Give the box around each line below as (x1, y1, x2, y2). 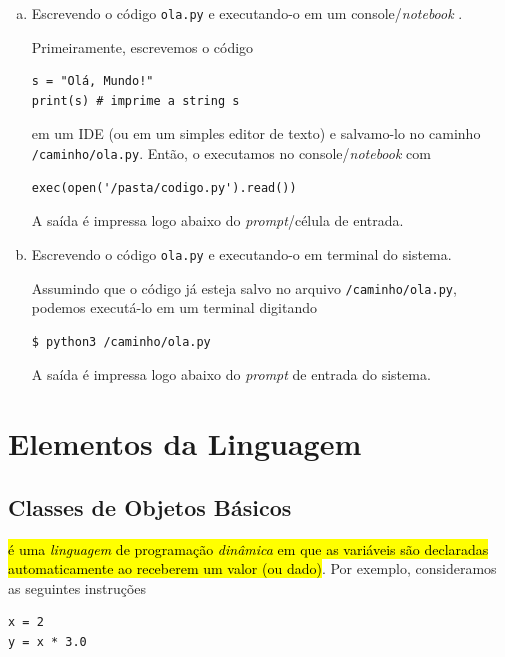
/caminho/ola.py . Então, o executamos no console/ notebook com (31, 143, 431, 164)
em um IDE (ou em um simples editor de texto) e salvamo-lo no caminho (31, 123, 481, 144)
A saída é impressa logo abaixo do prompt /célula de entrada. (31, 210, 404, 231)
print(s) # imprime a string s (31, 93, 240, 108)
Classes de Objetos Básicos (8, 491, 292, 522)
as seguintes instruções (8, 577, 147, 598)
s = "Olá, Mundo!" (31, 74, 154, 89)
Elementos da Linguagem (8, 423, 362, 464)
